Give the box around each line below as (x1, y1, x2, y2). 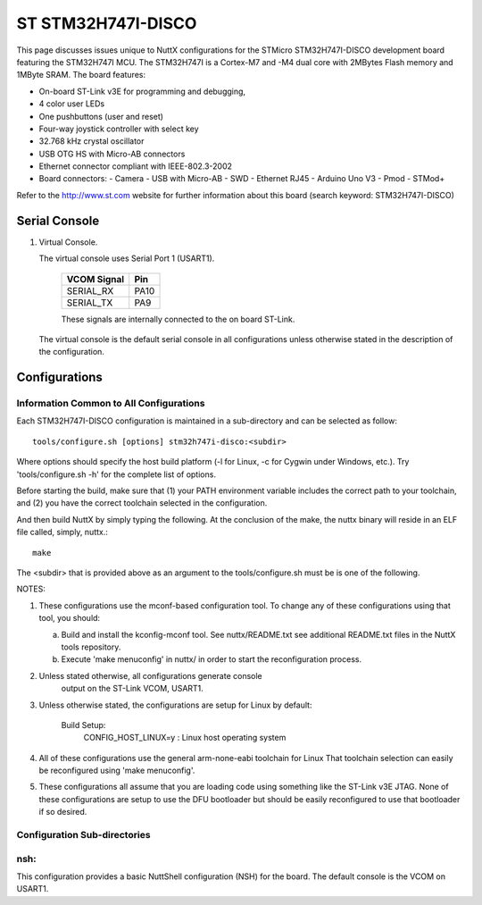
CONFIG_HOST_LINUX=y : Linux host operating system (83, 733, 287, 743)
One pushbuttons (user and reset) (38, 111, 164, 122)
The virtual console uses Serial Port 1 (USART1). (38, 253, 215, 264)
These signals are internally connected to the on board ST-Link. (61, 314, 295, 324)
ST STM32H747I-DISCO (16, 13, 197, 33)
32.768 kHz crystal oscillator (38, 136, 145, 147)
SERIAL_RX (66, 284, 114, 297)
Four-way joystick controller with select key (38, 123, 200, 134)
